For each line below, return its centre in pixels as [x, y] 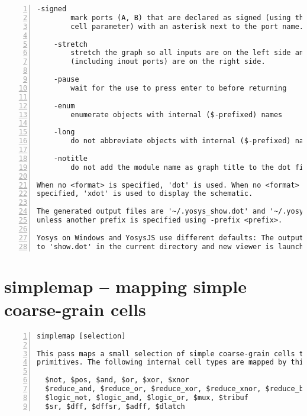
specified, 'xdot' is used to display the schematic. [145, 194]
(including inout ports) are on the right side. [168, 62]
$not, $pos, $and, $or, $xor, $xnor [117, 380]
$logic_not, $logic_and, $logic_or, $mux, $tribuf [147, 397]
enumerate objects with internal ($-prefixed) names [177, 115]
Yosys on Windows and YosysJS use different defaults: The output [170, 238]
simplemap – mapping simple [125, 286]
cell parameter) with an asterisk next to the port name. [187, 26]
